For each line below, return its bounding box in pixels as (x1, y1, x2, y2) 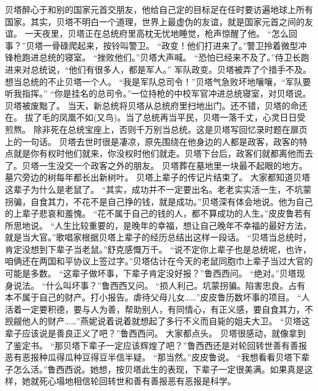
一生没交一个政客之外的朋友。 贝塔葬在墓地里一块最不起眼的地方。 (39, 158, 308, 171)
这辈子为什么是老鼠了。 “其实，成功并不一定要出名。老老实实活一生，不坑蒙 (5, 182, 312, 195)
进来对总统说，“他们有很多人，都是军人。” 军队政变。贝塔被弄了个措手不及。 (5, 62, 311, 75)
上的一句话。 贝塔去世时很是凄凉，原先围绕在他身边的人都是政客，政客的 (5, 135, 299, 147)
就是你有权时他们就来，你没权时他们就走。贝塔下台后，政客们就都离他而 (13, 147, 305, 160)
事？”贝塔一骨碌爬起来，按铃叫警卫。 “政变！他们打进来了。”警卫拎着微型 (5, 39, 298, 51)
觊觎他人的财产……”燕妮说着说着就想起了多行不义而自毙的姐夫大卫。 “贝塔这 (5, 315, 310, 327)
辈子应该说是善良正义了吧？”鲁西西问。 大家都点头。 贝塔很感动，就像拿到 (5, 327, 306, 340)
